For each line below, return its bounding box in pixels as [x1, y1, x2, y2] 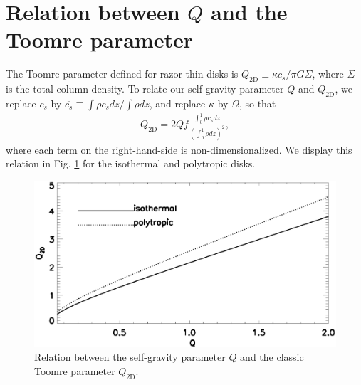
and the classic [240, 349, 304, 364]
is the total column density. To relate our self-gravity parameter [6, 81, 284, 96]
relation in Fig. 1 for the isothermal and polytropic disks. [6, 156, 256, 171]
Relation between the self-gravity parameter [34, 349, 226, 364]
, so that [239, 95, 276, 110]
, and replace [149, 95, 206, 110]
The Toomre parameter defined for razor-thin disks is [6, 66, 239, 81]
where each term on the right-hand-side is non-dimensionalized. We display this [6, 142, 352, 157]
